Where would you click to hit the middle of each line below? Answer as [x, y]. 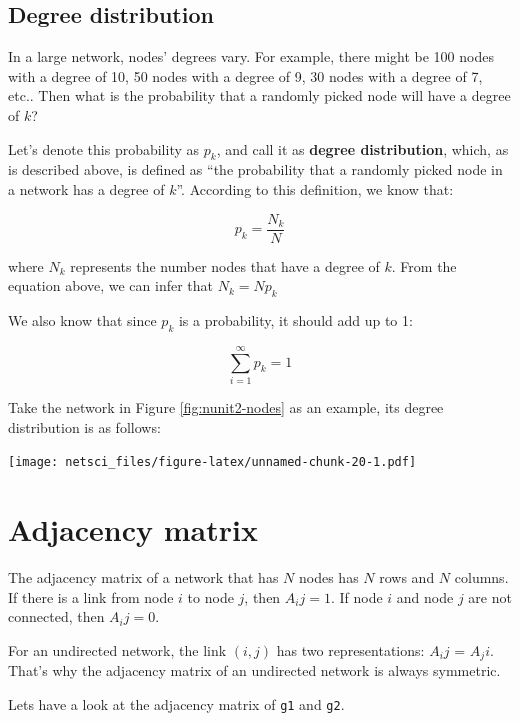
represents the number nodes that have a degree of [225, 265]
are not [490, 596]
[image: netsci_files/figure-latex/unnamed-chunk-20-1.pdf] [212, 462]
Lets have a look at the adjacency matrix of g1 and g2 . [176, 703]
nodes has [329, 576]
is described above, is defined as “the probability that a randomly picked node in [255, 169]
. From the [424, 265]
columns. [481, 576]
